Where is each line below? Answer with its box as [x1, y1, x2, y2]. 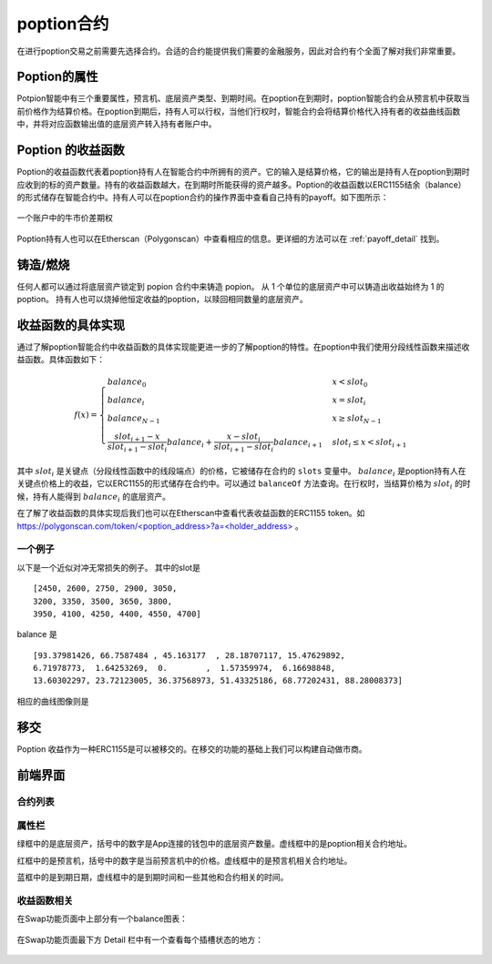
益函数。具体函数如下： [16, 354, 105, 365]
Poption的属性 [16, 69, 98, 85]
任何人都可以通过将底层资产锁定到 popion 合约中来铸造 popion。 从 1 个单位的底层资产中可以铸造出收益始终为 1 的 [16, 280, 446, 291]
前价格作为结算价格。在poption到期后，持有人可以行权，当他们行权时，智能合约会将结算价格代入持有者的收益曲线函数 [16, 106, 461, 117]
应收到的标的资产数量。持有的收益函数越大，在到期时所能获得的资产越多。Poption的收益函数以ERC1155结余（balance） [16, 178, 466, 190]
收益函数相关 [16, 895, 74, 908]
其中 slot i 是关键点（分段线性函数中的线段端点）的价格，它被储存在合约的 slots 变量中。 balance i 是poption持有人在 [16, 465, 466, 478]
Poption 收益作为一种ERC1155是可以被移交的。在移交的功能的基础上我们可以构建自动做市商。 [16, 743, 368, 755]
